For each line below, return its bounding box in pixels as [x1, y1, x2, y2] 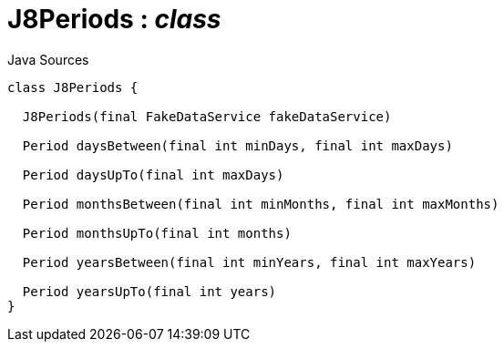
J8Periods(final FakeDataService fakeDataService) [22, 108, 392, 124]
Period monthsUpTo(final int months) [22, 225, 292, 241]
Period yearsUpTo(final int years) [22, 283, 277, 299]
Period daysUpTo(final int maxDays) [22, 167, 284, 182]
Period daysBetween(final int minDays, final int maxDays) [22, 138, 453, 153]
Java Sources [7, 51, 89, 67]
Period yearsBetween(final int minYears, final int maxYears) [22, 254, 477, 270]
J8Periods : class [7, 4, 221, 35]
